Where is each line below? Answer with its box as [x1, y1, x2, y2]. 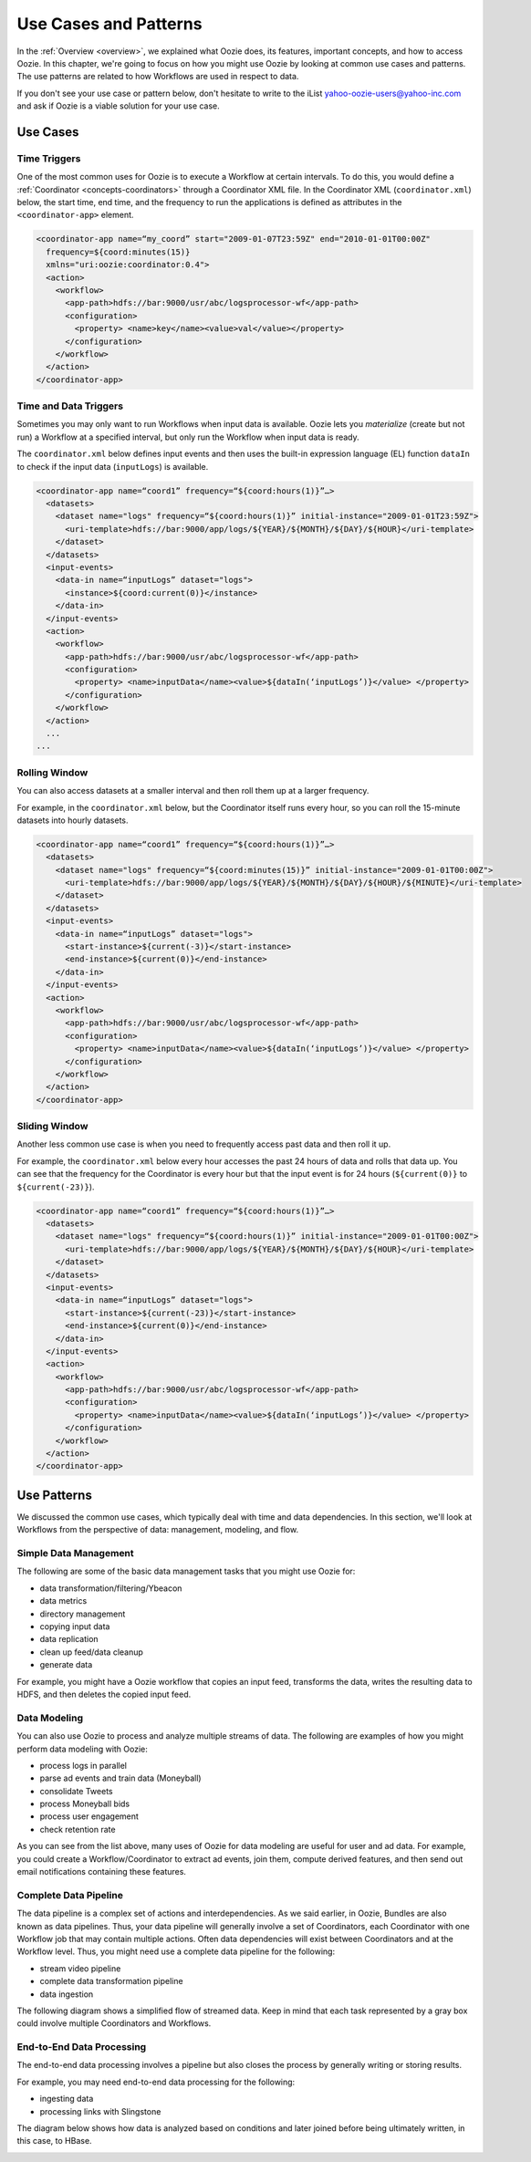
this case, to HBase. [16, 2136, 92, 2146]
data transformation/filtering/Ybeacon [39, 1583, 182, 1594]
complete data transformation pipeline [39, 1976, 183, 1987]
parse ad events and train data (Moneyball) [39, 1772, 202, 1783]
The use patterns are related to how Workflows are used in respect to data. [16, 71, 299, 82]
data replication [39, 1634, 99, 1645]
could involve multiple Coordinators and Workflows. [16, 2018, 212, 2029]
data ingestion [39, 1989, 94, 2000]
